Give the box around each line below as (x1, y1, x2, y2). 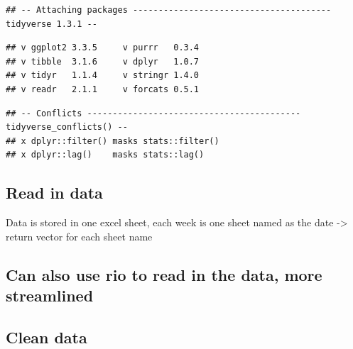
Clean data (6, 326, 87, 348)
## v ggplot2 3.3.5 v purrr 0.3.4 (6, 43, 200, 53)
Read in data (6, 182, 103, 204)
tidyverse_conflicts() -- (6, 122, 128, 133)
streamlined (6, 284, 94, 306)
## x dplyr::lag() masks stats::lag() (6, 150, 205, 160)
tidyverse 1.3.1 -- (6, 18, 97, 29)
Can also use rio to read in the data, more (6, 263, 322, 285)
